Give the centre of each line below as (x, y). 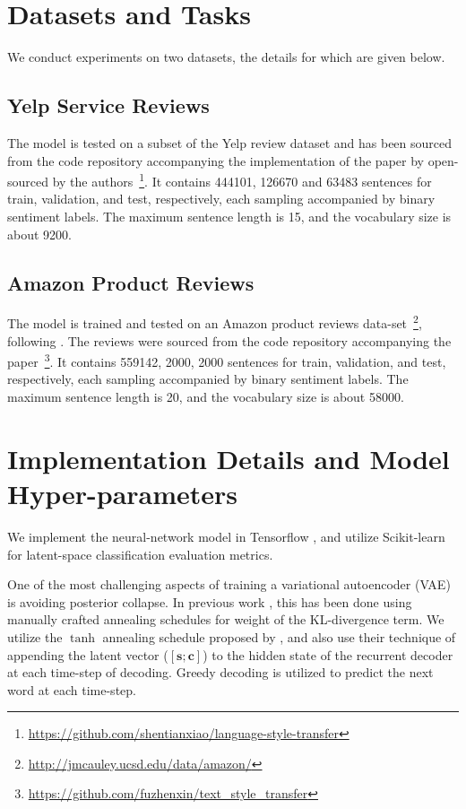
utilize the (35, 636)
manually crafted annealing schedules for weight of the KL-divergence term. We (226, 619)
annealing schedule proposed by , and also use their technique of (279, 636)
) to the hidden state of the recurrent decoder (328, 654)
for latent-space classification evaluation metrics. (140, 554)
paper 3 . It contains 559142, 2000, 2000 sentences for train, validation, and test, (227, 360)
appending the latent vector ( (88, 654)
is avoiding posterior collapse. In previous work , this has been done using (210, 601)
